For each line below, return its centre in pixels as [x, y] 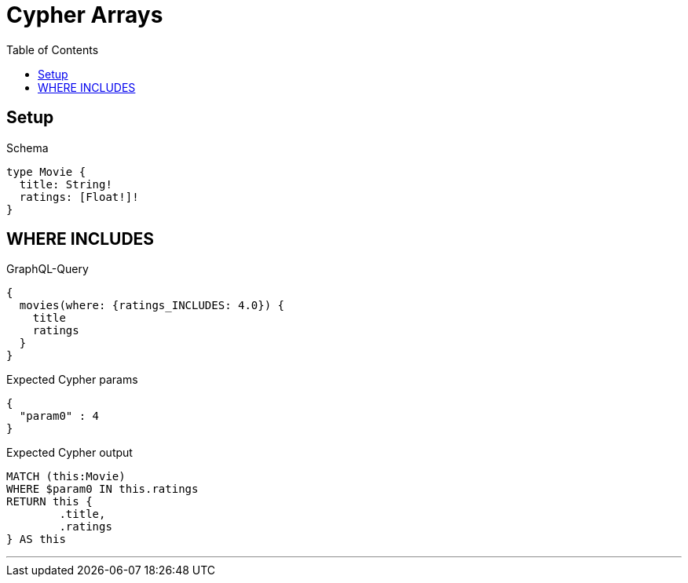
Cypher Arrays [85, 15]
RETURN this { [49, 502]
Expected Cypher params [72, 380]
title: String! [66, 184]
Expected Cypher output [70, 453]
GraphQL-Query [48, 269]
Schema [27, 148]
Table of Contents [53, 49]
